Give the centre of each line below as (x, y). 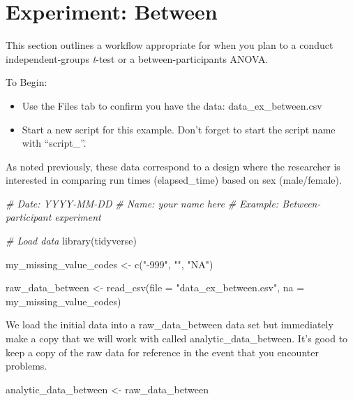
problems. (27, 366)
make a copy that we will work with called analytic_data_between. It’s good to (177, 338)
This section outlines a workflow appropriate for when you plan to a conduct (170, 45)
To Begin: (27, 82)
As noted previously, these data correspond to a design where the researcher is (173, 166)
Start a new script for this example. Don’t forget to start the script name (179, 129)
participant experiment (53, 217)
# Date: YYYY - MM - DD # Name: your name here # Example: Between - (163, 203)
